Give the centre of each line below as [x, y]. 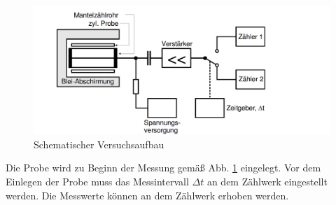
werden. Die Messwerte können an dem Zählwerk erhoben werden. [147, 195]
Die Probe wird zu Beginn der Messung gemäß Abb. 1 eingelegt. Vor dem [163, 168]
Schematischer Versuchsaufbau [99, 144]
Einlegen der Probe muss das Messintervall [97, 182]
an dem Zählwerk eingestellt [267, 182]
